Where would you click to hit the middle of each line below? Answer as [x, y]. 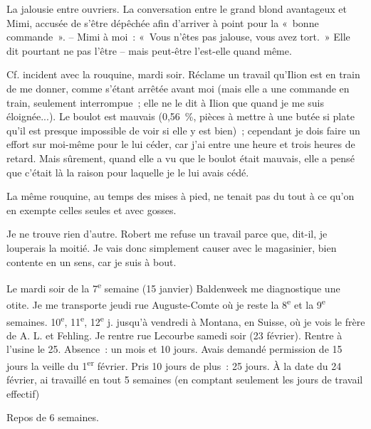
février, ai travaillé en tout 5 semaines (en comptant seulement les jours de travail [185, 380]
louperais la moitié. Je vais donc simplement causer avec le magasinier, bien [172, 247]
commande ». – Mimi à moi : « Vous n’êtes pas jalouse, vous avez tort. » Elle [178, 37]
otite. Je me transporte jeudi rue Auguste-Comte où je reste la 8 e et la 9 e [166, 303]
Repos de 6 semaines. [53, 417]
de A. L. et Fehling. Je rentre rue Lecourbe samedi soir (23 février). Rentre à [174, 335]
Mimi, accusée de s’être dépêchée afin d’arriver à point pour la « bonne [163, 22]
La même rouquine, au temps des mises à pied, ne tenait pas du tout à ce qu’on [181, 196]
